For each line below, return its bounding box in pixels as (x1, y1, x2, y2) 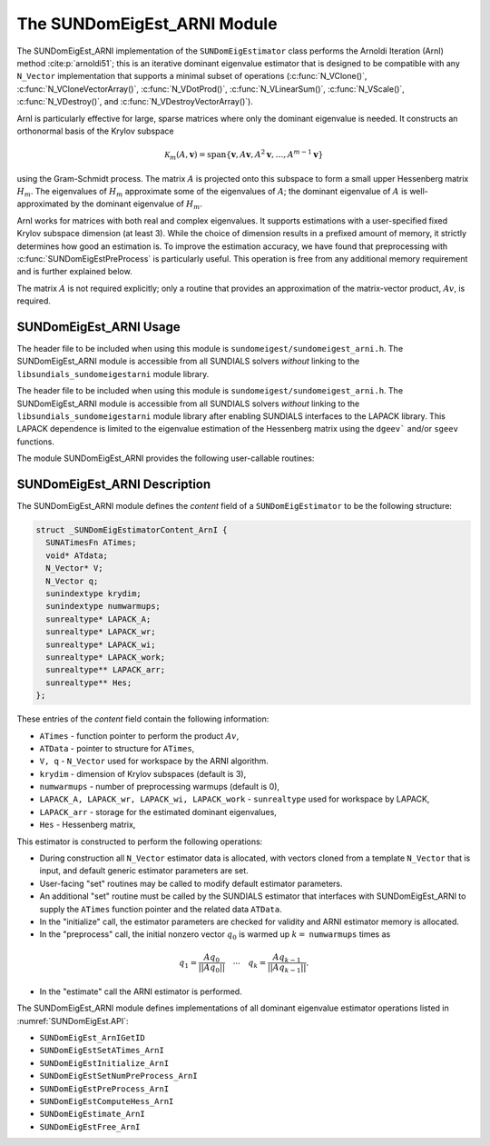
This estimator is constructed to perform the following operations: (16, 836, 263, 847)
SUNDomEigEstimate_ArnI (39, 1109, 145, 1120)
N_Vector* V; (45, 563, 103, 573)
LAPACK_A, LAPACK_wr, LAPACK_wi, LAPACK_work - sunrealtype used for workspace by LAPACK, (39, 793, 430, 804)
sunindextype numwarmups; (45, 601, 161, 612)
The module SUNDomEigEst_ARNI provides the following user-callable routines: (16, 453, 315, 463)
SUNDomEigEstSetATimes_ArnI (39, 1045, 165, 1056)
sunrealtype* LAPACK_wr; (45, 627, 156, 637)
